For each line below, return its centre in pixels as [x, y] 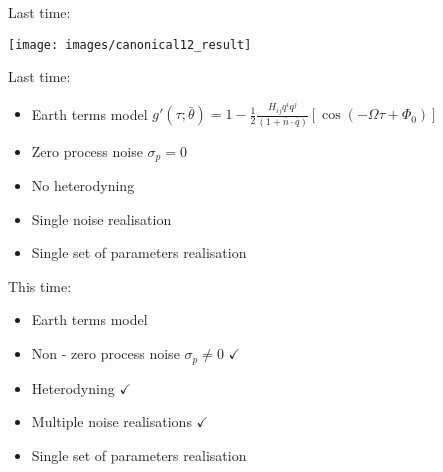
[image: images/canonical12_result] [130, 44]
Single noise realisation [101, 218]
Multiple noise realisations [111, 421]
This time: [40, 285]
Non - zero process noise [105, 353]
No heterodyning [83, 185]
